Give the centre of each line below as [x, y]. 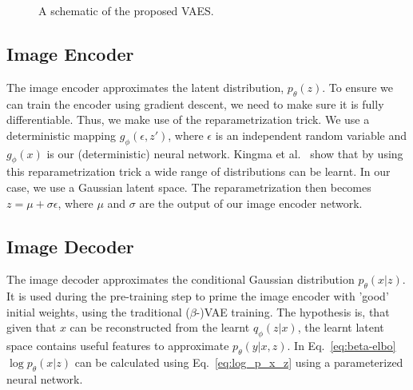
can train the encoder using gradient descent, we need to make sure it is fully [195, 103]
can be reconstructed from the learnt [160, 327]
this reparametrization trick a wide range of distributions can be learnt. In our [199, 171]
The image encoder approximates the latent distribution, [145, 87]
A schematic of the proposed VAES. [126, 10]
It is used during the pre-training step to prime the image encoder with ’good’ [198, 296]
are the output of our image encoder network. [251, 203]
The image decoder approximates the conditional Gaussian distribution [181, 279]
